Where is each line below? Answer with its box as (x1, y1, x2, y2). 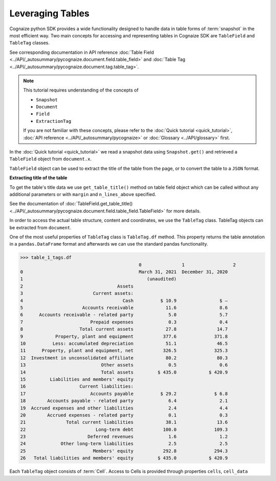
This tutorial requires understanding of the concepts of (23, 87, 139, 93)
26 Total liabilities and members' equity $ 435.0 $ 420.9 (20, 455, 228, 461)
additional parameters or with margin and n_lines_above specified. (9, 191, 156, 197)
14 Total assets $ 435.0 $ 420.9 (20, 369, 228, 375)
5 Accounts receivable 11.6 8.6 (20, 305, 228, 311)
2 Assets (20, 283, 134, 289)
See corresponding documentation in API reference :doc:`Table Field (9, 49, 154, 55)
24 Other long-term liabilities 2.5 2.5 (20, 441, 228, 447)
